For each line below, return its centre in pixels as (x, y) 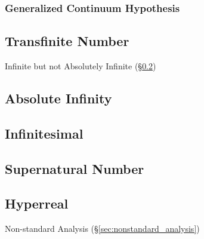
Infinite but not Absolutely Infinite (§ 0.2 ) (81, 66)
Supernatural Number (75, 168)
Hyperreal (37, 203)
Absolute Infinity (58, 98)
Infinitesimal (44, 133)
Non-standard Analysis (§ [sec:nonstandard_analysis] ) (102, 229)
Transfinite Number (67, 41)
